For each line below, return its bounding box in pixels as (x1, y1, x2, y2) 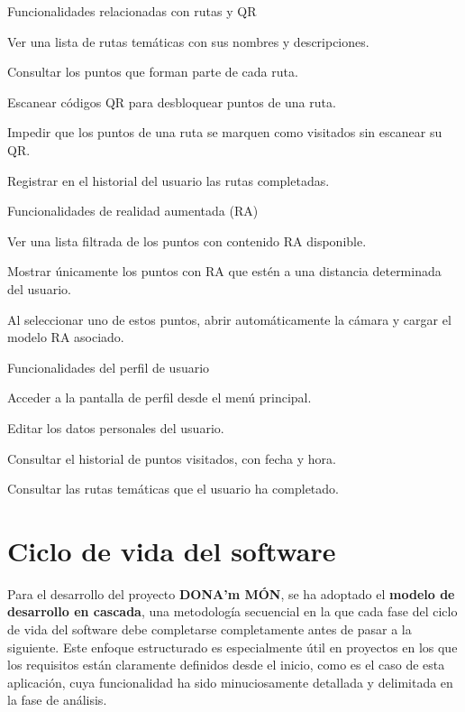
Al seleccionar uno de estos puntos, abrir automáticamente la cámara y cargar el (7, 310, 451, 328)
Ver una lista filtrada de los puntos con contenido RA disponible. (7, 231, 367, 250)
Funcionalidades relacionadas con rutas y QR (7, 2, 257, 20)
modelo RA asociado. (7, 328, 124, 347)
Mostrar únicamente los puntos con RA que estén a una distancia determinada (7, 262, 442, 281)
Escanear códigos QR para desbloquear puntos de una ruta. (7, 92, 336, 111)
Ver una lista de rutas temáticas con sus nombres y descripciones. (7, 32, 369, 51)
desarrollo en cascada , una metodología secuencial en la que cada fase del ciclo (7, 602, 458, 621)
